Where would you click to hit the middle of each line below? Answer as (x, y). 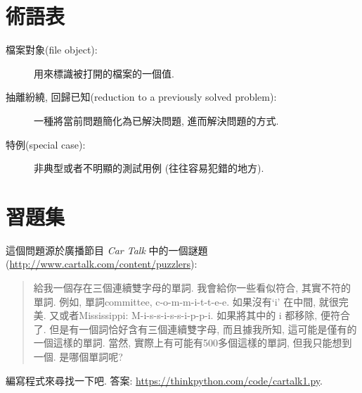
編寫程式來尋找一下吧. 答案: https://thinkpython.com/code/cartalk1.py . (164, 380)
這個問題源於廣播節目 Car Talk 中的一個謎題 (107, 250)
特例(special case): (46, 144)
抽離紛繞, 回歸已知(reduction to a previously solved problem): (141, 97)
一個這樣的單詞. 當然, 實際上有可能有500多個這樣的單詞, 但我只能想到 (193, 343)
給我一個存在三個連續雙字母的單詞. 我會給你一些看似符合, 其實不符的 (192, 287)
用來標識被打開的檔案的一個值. (104, 73)
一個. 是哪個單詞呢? (78, 356)
